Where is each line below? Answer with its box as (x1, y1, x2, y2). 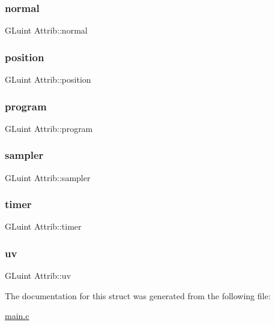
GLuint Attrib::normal (5, 24, 88, 37)
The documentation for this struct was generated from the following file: (5, 289, 271, 302)
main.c (5, 309, 29, 322)
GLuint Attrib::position (5, 73, 91, 86)
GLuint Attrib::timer (5, 220, 82, 233)
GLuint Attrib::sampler (5, 171, 91, 183)
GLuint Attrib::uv (5, 269, 71, 282)
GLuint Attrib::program (5, 122, 93, 134)
